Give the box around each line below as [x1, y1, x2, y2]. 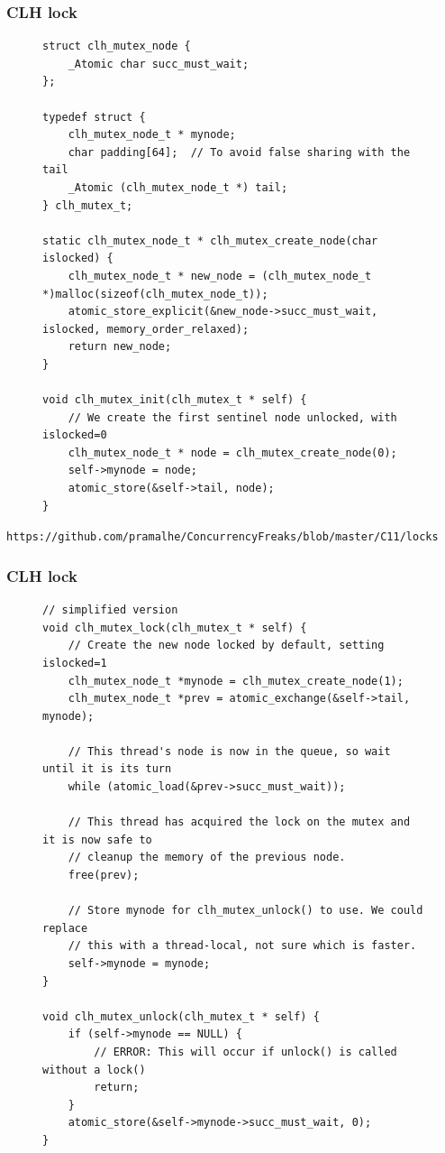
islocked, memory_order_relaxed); [42, 322, 250, 336]
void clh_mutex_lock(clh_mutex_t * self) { [42, 621, 307, 634]
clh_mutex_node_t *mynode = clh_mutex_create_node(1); [68, 674, 404, 687]
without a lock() [42, 1063, 146, 1076]
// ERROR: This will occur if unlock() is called [94, 1045, 397, 1058]
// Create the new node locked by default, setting [68, 639, 385, 652]
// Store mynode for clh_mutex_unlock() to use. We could [68, 904, 423, 918]
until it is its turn [42, 762, 172, 776]
